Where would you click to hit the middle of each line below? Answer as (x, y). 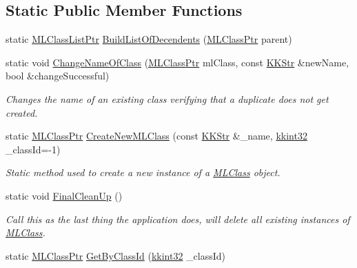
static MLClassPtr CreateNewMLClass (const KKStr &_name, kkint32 (156, 136)
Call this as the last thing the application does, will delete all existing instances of (178, 219)
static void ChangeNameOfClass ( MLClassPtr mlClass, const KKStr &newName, (177, 62)
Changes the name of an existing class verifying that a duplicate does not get (167, 98)
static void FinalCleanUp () (64, 195)
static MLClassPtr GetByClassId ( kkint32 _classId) (115, 255)
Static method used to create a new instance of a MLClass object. (143, 172)
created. (22, 112)
